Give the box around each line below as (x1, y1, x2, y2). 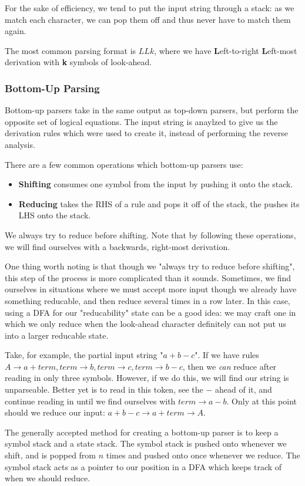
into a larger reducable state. (5, 329, 109, 341)
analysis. (5, 138, 35, 150)
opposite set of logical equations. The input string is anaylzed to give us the (5, 115, 278, 127)
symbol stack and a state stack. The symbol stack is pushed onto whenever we (5, 437, 287, 450)
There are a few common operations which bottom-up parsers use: (5, 158, 243, 170)
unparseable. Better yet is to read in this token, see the (5, 383, 203, 396)
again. (5, 25, 26, 37)
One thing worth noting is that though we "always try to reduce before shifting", (5, 260, 295, 272)
